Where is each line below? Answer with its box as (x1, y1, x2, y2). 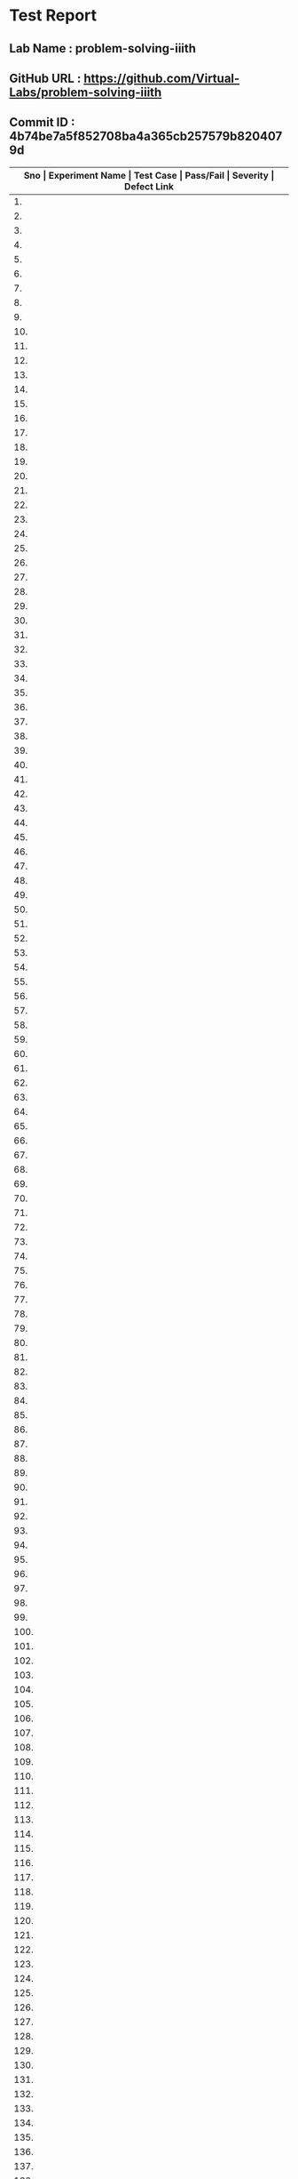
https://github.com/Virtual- (83, 70, 240, 85)
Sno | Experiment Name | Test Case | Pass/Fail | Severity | (23, 169, 275, 181)
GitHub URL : (9, 70, 82, 85)
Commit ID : (9, 115, 75, 130)
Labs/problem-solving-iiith (9, 84, 162, 100)
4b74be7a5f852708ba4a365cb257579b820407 (9, 129, 283, 144)
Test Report (9, 5, 98, 26)
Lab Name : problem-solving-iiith (9, 41, 197, 56)
